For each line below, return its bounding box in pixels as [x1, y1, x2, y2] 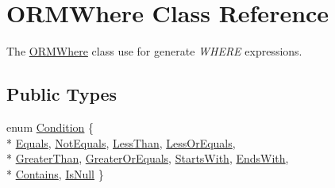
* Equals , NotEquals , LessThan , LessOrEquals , [6, 134, 236, 151]
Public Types [6, 82, 117, 106]
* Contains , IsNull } [6, 165, 104, 182]
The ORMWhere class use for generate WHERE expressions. [6, 43, 302, 59]
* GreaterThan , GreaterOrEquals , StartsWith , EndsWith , [6, 150, 289, 167]
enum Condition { [6, 118, 94, 135]
